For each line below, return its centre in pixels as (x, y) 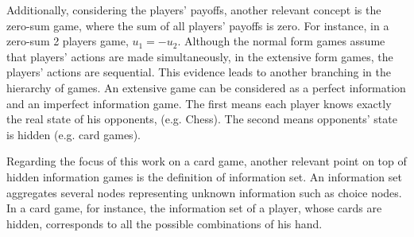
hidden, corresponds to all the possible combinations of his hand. (164, 223)
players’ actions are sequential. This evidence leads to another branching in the (199, 72)
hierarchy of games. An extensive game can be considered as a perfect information (206, 87)
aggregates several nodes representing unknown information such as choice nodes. (204, 192)
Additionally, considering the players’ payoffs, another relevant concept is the (194, 10)
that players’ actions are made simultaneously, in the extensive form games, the (200, 56)
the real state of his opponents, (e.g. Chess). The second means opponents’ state (202, 119)
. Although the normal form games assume (281, 41)
